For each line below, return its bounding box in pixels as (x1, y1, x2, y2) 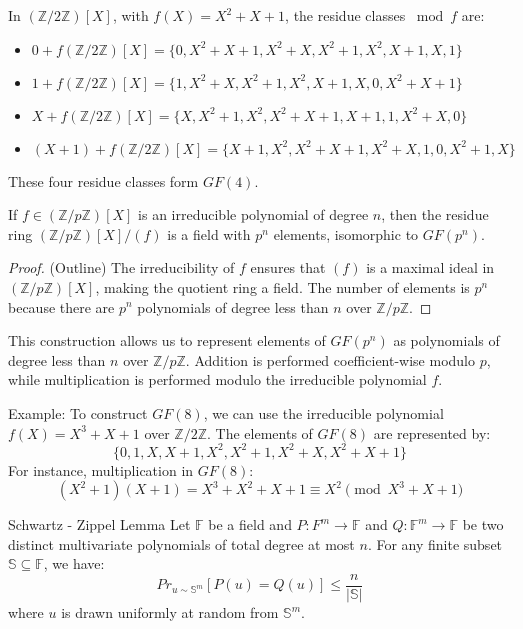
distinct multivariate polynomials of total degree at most (8, 533, 355, 554)
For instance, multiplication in (8, 459, 194, 480)
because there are (8, 296, 115, 317)
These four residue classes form (8, 170, 199, 191)
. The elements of (207, 422, 313, 443)
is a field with (167, 223, 251, 244)
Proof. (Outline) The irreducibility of (8, 257, 235, 278)
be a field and (208, 514, 292, 535)
